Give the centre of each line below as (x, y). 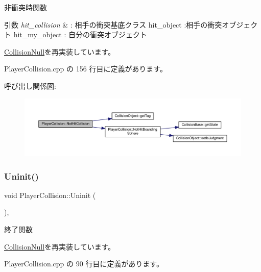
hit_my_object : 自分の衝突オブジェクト (80, 34)
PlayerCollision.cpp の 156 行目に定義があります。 (86, 69)
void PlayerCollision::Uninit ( (50, 195)
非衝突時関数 (26, 7)
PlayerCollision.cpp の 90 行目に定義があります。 (84, 264)
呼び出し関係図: (30, 85)
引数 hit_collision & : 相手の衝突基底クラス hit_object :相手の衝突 (113, 24)
